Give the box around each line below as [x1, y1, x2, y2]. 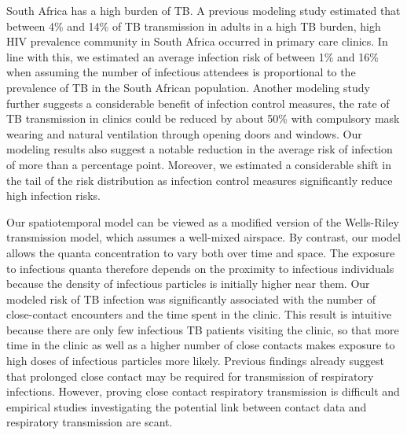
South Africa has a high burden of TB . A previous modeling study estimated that [6, 2, 401, 18]
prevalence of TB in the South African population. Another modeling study [6, 79, 370, 95]
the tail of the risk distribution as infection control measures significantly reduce [6, 171, 393, 188]
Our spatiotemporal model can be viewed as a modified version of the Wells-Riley [6, 213, 399, 230]
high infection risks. [6, 187, 101, 204]
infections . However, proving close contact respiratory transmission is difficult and [6, 383, 400, 400]
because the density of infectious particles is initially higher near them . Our [6, 275, 370, 292]
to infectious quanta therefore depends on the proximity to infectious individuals [6, 260, 394, 276]
